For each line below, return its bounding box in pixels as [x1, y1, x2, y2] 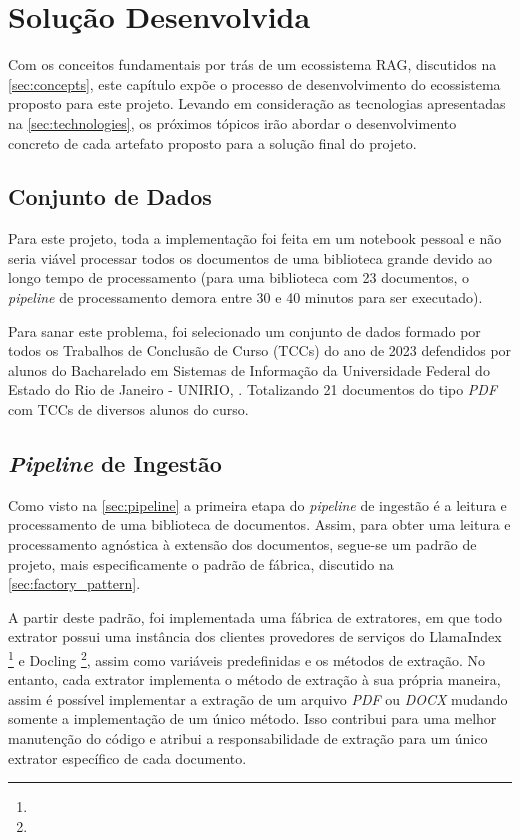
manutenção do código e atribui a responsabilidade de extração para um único [8, 728, 488, 749]
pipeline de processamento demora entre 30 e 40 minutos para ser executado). [8, 287, 483, 308]
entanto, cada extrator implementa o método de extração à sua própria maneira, [8, 669, 501, 690]
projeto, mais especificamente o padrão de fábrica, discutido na [8, 553, 394, 574]
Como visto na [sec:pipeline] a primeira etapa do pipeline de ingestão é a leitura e [8, 494, 507, 515]
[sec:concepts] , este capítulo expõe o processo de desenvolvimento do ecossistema [8, 73, 501, 94]
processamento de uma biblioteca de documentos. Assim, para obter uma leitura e [8, 514, 511, 535]
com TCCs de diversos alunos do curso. [8, 399, 249, 420]
